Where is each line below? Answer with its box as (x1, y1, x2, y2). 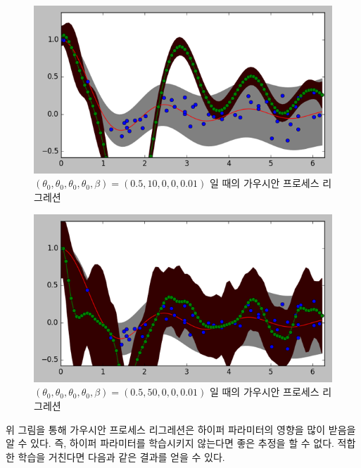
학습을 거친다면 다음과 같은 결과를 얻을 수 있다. (18, 449, 225, 464)
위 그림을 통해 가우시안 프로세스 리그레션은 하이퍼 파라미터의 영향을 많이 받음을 (6, 422, 356, 436)
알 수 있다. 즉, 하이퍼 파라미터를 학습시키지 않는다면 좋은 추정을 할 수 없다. (6, 436, 334, 450)
